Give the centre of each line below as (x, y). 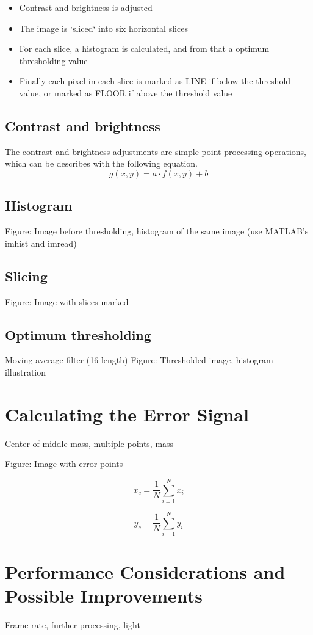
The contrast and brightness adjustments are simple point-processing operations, (156, 151)
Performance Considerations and (145, 572)
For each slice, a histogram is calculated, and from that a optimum (144, 49)
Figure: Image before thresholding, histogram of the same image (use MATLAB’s (157, 231)
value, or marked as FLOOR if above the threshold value (126, 93)
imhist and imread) (41, 243)
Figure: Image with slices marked (67, 301)
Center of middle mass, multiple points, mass (89, 443)
